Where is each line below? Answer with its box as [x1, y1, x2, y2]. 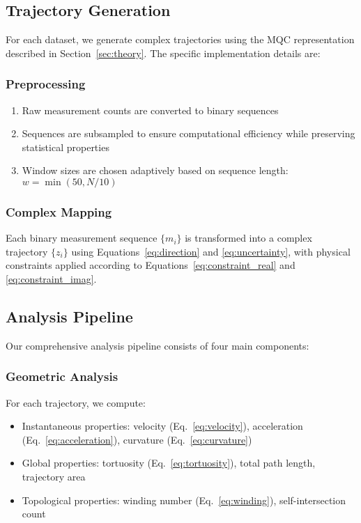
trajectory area [22, 469, 86, 483]
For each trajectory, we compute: [6, 395, 146, 409]
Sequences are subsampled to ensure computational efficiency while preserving [22, 126, 355, 141]
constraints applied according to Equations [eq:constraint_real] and [6, 258, 295, 272]
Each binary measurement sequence [6, 231, 158, 245]
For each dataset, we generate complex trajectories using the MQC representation [6, 32, 355, 47]
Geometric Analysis [6, 368, 118, 385]
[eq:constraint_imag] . [6, 271, 97, 286]
